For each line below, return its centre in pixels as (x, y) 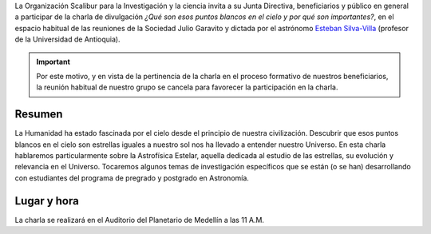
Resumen (39, 115)
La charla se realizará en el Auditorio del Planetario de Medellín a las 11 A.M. (140, 220)
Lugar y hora (47, 201)
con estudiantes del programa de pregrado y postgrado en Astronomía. (132, 178)
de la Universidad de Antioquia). (67, 39)
